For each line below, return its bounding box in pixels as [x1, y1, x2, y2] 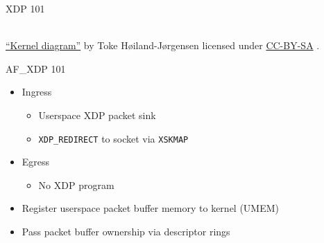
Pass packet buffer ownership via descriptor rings [22, 224, 230, 238]
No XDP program [38, 177, 114, 192]
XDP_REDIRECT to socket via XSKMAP [38, 131, 189, 145]
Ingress [22, 84, 52, 99]
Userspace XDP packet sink [38, 107, 156, 122]
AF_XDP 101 [6, 61, 66, 75]
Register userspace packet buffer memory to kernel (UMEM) [22, 201, 280, 215]
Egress [22, 154, 50, 169]
